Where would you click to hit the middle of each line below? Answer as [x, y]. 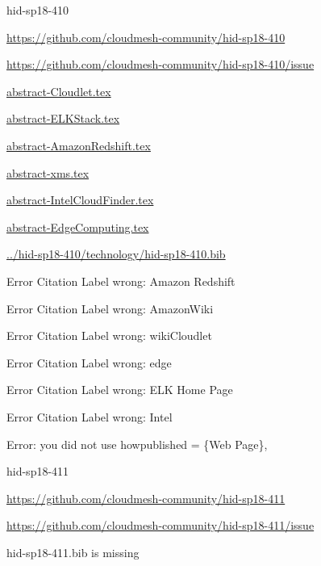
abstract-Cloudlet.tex [59, 91]
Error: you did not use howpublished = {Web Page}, [137, 444]
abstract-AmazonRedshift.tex [79, 145]
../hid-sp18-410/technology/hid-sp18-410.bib [116, 254]
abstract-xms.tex [48, 172]
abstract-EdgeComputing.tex [78, 226]
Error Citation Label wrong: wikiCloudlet [109, 335]
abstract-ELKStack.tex [63, 118]
